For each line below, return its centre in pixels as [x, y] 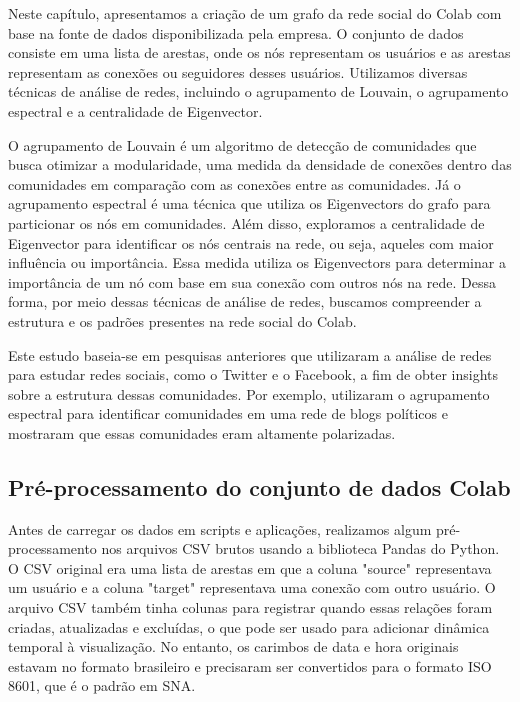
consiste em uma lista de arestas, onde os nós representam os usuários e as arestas [259, 52]
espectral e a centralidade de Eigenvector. [135, 110]
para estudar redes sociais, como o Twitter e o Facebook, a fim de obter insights [253, 374]
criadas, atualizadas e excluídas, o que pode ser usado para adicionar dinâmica [249, 626]
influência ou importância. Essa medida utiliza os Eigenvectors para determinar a [257, 262]
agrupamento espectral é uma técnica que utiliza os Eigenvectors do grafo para [249, 203]
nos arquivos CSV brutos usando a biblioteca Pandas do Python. [300, 548]
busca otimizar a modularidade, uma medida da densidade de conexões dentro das [260, 164]
